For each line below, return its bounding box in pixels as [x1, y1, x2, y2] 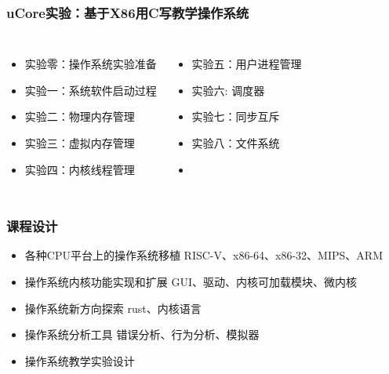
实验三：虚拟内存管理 [24, 135, 135, 151]
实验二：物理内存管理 [24, 108, 135, 125]
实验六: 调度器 [191, 82, 265, 98]
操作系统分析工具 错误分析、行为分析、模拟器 [24, 326, 260, 343]
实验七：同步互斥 [191, 108, 280, 125]
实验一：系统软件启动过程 [24, 82, 157, 98]
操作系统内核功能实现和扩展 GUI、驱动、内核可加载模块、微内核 [24, 274, 358, 289]
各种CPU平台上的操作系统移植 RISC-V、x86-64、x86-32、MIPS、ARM [24, 247, 383, 263]
